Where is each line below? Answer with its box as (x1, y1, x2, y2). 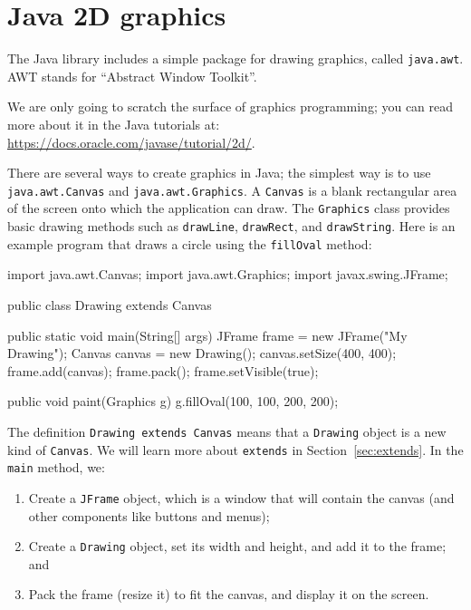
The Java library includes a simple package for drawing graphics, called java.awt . (7, 49, 464, 68)
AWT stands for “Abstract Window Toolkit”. (7, 66, 257, 85)
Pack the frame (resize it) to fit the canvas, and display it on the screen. (28, 585, 429, 604)
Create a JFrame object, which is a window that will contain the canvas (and (28, 488, 455, 507)
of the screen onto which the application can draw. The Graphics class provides (7, 198, 450, 218)
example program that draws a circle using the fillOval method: (7, 234, 372, 253)
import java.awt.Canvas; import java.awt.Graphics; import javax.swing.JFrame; (7, 265, 448, 284)
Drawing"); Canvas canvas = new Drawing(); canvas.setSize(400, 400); (7, 344, 397, 363)
